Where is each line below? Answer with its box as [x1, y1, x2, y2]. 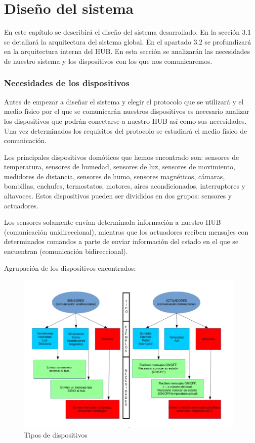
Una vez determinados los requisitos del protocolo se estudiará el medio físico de [4, 125, 247, 136]
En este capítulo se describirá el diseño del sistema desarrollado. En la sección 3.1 [4, 27, 251, 37]
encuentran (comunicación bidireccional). [4, 246, 128, 256]
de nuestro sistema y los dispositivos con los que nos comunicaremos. [4, 55, 212, 66]
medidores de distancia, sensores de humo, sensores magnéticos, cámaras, [4, 171, 225, 181]
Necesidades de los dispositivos [4, 77, 129, 89]
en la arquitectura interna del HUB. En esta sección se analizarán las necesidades [4, 46, 250, 56]
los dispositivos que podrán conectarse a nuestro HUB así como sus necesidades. [4, 115, 247, 126]
